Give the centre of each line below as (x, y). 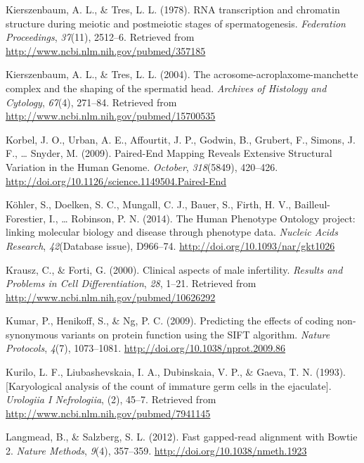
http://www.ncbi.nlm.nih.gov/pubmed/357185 (106, 50)
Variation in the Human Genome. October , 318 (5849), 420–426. (142, 166)
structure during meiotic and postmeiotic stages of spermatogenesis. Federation (176, 23)
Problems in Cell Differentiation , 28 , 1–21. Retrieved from (131, 283)
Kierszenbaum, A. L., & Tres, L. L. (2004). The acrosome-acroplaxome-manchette (182, 74)
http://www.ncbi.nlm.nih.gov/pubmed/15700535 (111, 116)
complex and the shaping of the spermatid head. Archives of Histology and (166, 88)
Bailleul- (312, 204)
